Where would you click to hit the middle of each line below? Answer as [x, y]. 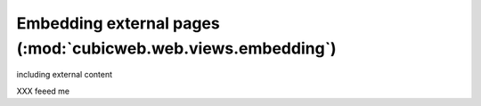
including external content [65, 75]
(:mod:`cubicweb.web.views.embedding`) [177, 48]
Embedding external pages [118, 23]
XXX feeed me [43, 91]
